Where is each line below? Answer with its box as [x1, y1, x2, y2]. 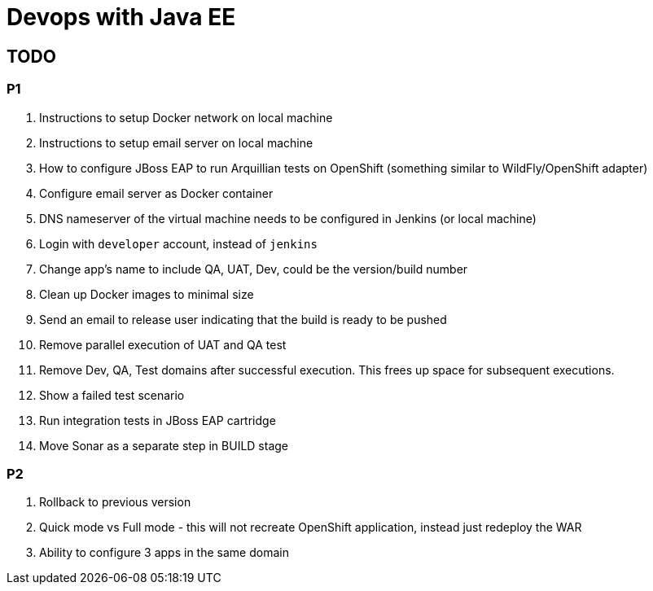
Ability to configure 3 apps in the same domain [39, 545, 289, 560]
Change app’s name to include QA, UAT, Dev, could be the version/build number [39, 261, 468, 276]
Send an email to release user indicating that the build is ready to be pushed [39, 312, 447, 326]
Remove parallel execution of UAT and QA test [39, 337, 287, 352]
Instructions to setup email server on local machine [39, 135, 313, 150]
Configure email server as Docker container [39, 186, 274, 200]
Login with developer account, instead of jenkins [39, 236, 318, 251]
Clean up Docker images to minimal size [39, 287, 254, 301]
